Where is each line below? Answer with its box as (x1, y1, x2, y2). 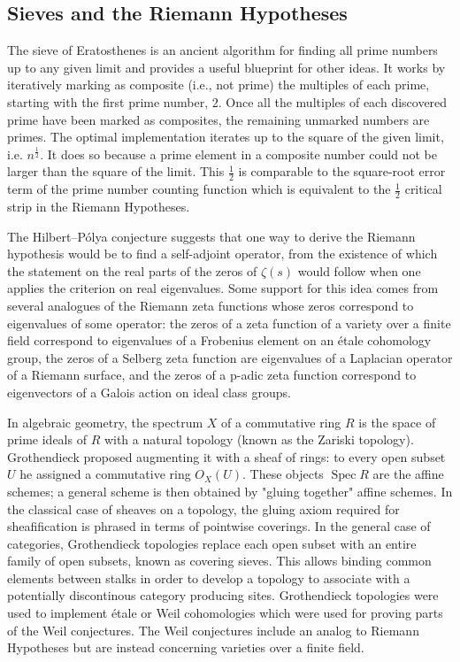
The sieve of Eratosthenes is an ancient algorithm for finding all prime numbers (7, 41, 438, 59)
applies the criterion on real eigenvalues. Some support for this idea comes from (7, 279, 439, 297)
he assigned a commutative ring (19, 465, 191, 483)
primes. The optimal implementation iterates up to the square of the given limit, (7, 127, 444, 146)
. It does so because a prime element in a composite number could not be (40, 144, 437, 163)
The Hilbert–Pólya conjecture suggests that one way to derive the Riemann (7, 227, 416, 245)
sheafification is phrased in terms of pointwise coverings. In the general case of (7, 517, 431, 535)
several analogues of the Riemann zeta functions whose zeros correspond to (7, 296, 414, 314)
